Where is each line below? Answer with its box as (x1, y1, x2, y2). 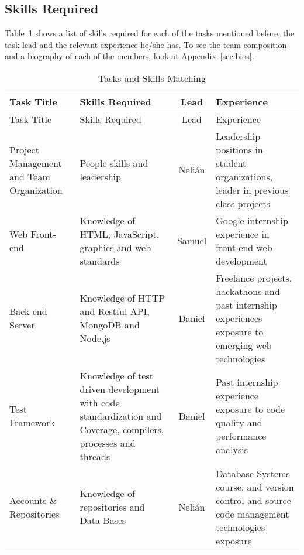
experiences (216, 311, 262, 325)
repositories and (80, 500, 145, 514)
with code (80, 395, 120, 409)
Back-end (9, 304, 47, 318)
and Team (9, 169, 50, 183)
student (216, 156, 247, 170)
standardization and (80, 409, 162, 423)
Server (9, 318, 35, 332)
